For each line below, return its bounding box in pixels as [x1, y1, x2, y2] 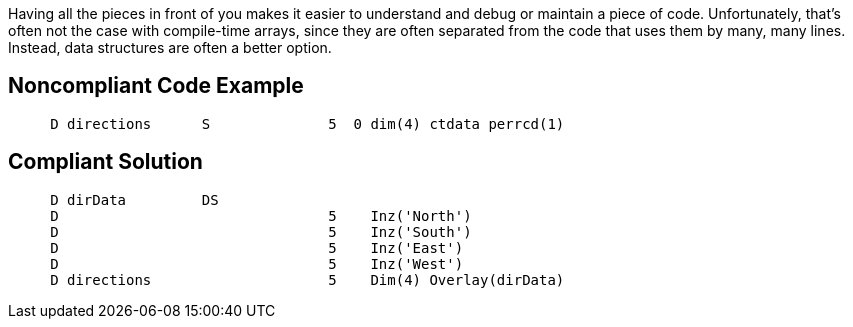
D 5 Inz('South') [50, 223, 472, 240]
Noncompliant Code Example [8, 73, 304, 99]
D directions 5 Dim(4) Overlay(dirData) [50, 271, 565, 288]
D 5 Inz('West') [50, 255, 464, 272]
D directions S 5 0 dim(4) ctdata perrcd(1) [50, 115, 565, 132]
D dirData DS [50, 191, 219, 208]
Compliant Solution [8, 149, 203, 175]
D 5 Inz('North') [50, 207, 472, 224]
